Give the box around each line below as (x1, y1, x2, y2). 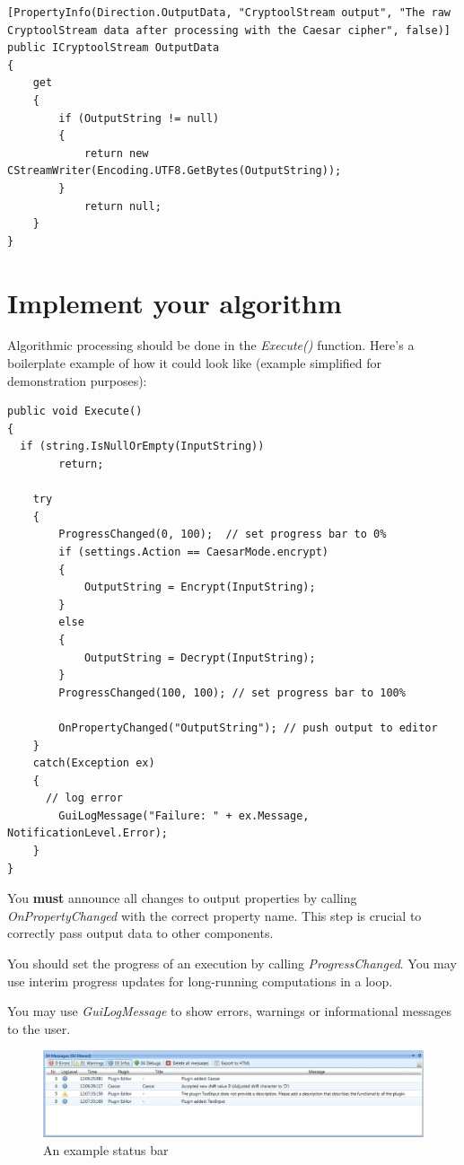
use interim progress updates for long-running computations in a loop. (7, 971, 393, 990)
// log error (45, 792, 123, 805)
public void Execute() (7, 405, 143, 418)
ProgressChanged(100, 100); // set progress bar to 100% (58, 686, 406, 699)
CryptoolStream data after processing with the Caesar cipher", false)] (7, 23, 451, 37)
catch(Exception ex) (32, 757, 155, 770)
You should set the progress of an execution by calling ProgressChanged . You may (7, 954, 457, 973)
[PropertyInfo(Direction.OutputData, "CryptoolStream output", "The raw (7, 6, 451, 19)
